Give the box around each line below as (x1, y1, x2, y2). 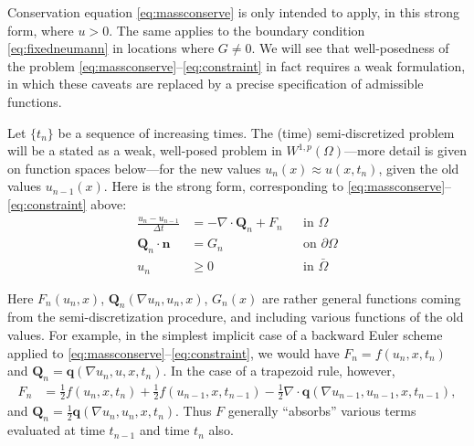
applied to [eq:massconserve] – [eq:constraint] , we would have (7, 343, 340, 362)
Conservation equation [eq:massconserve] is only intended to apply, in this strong (7, 3, 459, 21)
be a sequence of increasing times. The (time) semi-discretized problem (58, 122, 455, 142)
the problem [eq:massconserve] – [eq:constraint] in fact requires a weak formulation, (7, 56, 466, 75)
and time (139, 420, 190, 440)
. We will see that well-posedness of (251, 38, 449, 58)
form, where (7, 20, 74, 39)
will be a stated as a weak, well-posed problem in (7, 141, 282, 160)
